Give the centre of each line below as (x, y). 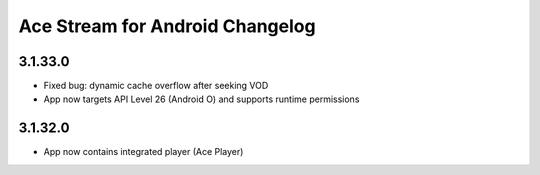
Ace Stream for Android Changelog (167, 26)
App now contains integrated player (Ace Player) (143, 152)
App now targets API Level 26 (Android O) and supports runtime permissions (201, 99)
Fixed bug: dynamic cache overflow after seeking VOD (156, 86)
